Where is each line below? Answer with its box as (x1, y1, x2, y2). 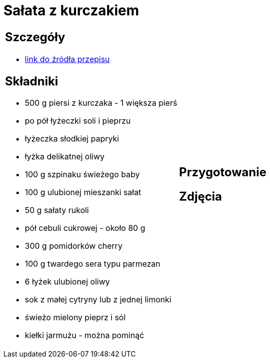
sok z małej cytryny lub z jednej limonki (25, 294, 172, 305)
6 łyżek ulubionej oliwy (25, 277, 110, 287)
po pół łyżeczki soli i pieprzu (25, 116, 131, 126)
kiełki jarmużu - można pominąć (25, 330, 144, 341)
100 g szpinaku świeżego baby (25, 169, 140, 180)
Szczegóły (5, 29, 66, 44)
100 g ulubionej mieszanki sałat (25, 187, 141, 198)
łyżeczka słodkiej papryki (25, 134, 119, 144)
